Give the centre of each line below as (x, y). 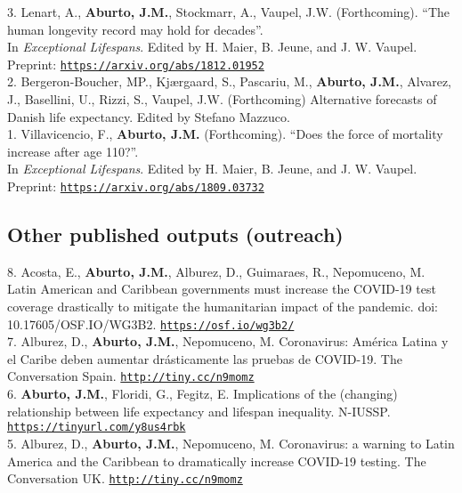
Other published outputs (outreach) (175, 234)
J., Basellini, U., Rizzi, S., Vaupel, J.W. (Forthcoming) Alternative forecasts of (222, 99)
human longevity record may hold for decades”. (135, 29)
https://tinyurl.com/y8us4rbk (97, 428)
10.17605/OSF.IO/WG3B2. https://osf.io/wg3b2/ (151, 323)
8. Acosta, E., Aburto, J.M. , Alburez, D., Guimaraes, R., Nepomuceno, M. (216, 271)
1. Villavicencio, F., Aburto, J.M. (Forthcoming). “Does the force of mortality (225, 134)
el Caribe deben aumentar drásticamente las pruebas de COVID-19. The (205, 358)
